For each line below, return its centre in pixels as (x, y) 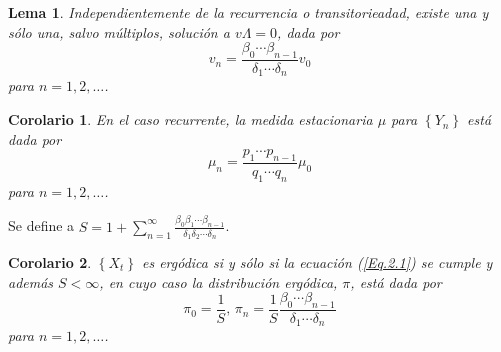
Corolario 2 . (50, 261)
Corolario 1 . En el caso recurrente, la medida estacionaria (190, 119)
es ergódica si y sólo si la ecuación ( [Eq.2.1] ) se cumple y (317, 261)
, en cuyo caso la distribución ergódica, (218, 281)
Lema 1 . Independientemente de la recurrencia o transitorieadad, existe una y (248, 12)
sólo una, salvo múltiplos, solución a (119, 31)
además (31, 281)
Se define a (41, 225)
